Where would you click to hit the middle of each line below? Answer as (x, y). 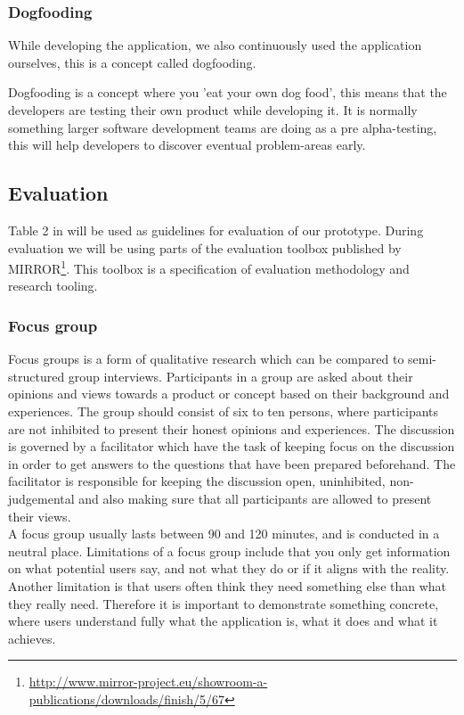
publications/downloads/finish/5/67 (127, 699)
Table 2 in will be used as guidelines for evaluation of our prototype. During (216, 230)
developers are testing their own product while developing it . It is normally (213, 110)
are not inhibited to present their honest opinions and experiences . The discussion (232, 428)
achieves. (32, 638)
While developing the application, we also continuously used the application (215, 45)
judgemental (41, 498)
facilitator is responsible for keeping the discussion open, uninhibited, (197, 481)
